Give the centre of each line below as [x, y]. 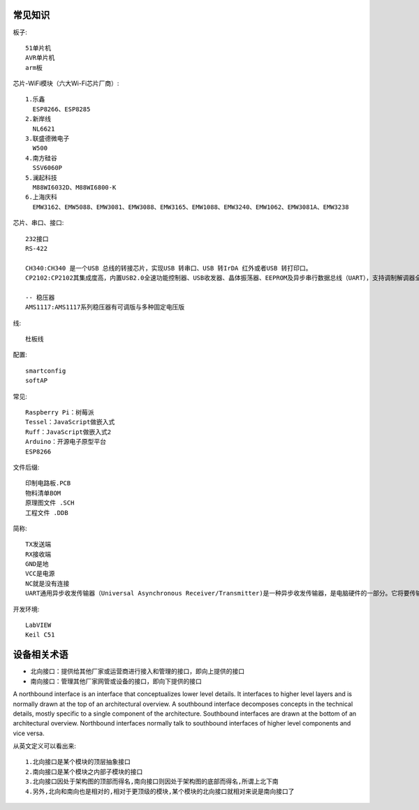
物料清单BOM [43, 493]
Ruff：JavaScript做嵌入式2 [68, 432]
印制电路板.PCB [48, 483]
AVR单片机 [40, 58]
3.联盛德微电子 [47, 139]
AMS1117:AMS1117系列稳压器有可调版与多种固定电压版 [105, 307]
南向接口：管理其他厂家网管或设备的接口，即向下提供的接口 [116, 681]
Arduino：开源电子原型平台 [66, 442]
